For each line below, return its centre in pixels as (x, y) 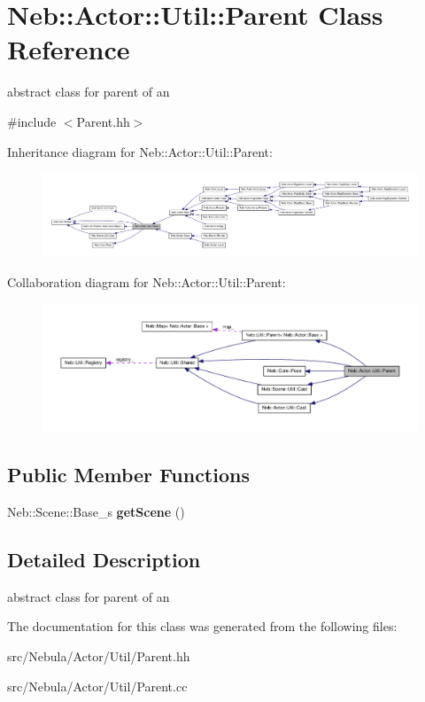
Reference (69, 49)
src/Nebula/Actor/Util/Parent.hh (99, 656)
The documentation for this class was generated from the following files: (202, 626)
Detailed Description (104, 560)
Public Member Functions (128, 475)
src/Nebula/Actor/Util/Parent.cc (97, 686)
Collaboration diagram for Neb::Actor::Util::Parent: (147, 281)
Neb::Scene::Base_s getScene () (96, 512)
